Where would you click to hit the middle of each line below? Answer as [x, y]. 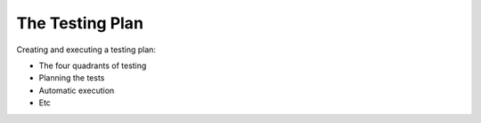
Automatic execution [77, 90]
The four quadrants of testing [93, 65]
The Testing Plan [80, 23]
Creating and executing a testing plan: [86, 50]
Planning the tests [72, 78]
